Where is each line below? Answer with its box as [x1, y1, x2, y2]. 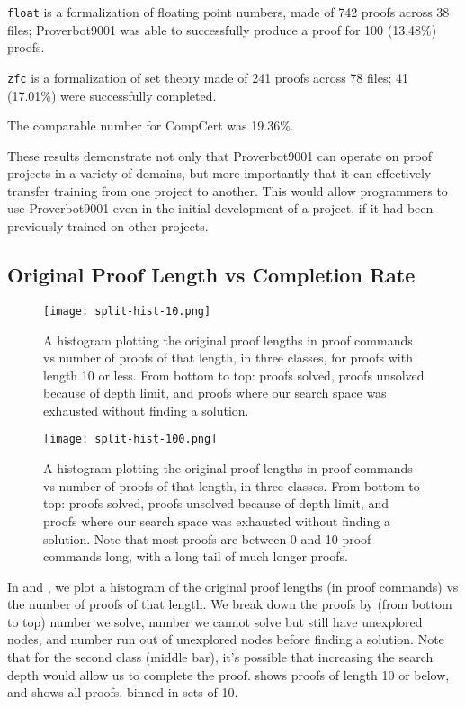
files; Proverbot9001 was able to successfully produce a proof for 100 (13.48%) [7, 20, 437, 39]
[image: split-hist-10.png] [43, 304, 211, 318]
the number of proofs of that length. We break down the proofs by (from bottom [7, 595, 452, 613]
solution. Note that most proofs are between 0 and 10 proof [43, 529, 371, 548]
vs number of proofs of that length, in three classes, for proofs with [43, 348, 413, 367]
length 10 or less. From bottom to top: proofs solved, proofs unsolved [43, 365, 425, 384]
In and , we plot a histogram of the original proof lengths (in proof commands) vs [7, 577, 459, 595]
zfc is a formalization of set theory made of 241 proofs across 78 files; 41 [7, 67, 408, 86]
